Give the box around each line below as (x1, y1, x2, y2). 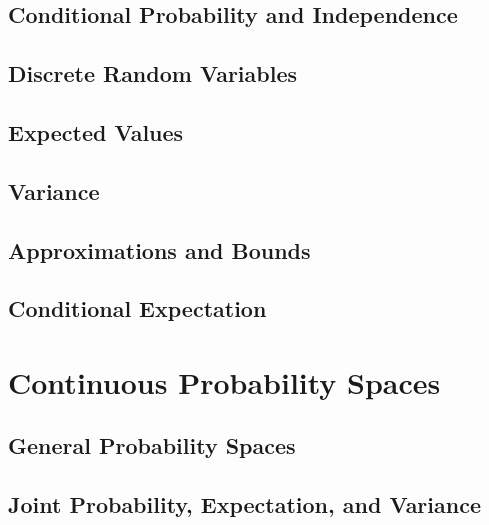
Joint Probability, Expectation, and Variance (8, 489, 481, 520)
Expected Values (8, 116, 184, 147)
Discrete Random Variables (8, 58, 298, 89)
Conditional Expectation (8, 293, 267, 324)
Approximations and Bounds (8, 234, 311, 265)
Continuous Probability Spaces (8, 361, 441, 402)
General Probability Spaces (8, 430, 296, 461)
